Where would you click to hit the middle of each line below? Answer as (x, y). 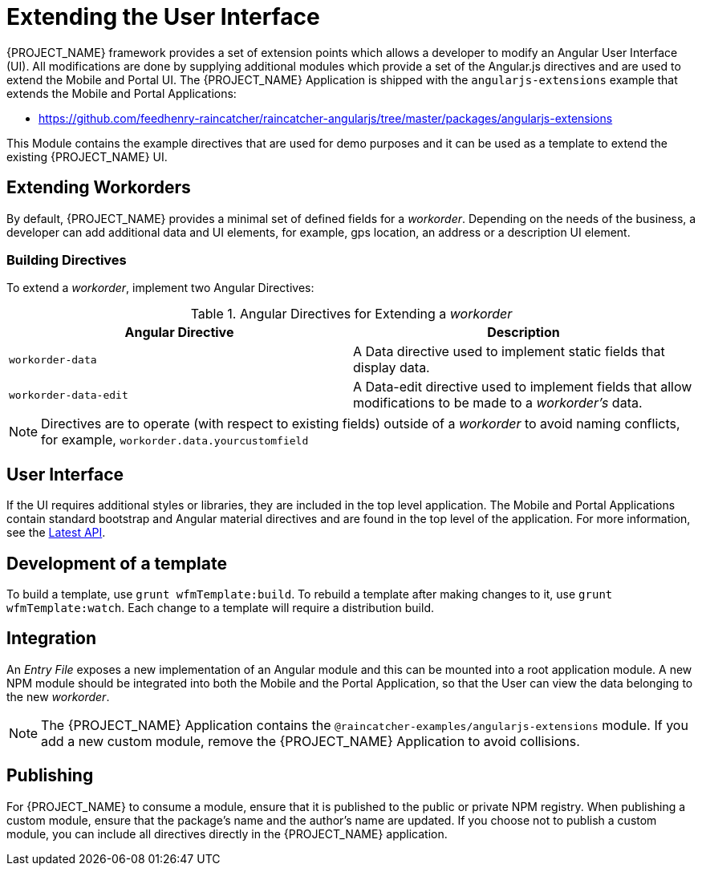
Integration (52, 639)
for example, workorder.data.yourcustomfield (175, 440)
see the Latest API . (56, 533)
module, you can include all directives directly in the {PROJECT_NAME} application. (227, 833)
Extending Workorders (99, 188)
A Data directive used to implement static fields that (509, 352)
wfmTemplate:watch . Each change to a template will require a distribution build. (220, 608)
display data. (392, 368)
